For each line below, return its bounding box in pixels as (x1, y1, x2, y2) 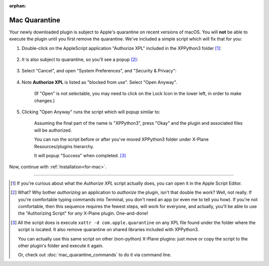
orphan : (9, 3, 26, 8)
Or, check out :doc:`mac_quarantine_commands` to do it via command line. (18, 252, 172, 258)
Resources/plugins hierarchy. (34, 143, 94, 149)
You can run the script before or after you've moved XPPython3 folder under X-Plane (34, 136, 209, 142)
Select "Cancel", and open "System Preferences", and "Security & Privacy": (21, 68, 177, 74)
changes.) (34, 97, 55, 103)
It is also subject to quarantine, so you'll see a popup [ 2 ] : (21, 56, 138, 62)
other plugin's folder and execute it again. (18, 243, 104, 249)
